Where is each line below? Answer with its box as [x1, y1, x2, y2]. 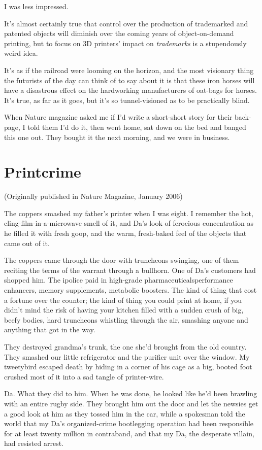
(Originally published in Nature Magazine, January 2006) [4, 191, 183, 201]
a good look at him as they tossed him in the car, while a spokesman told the [4, 408, 245, 419]
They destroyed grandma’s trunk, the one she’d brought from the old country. [4, 341, 247, 352]
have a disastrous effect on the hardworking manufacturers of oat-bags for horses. [4, 85, 257, 95]
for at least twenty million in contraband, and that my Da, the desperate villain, [4, 428, 254, 438]
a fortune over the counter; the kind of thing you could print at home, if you [4, 294, 242, 305]
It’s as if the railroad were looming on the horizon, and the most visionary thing [4, 64, 254, 75]
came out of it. [4, 237, 50, 248]
